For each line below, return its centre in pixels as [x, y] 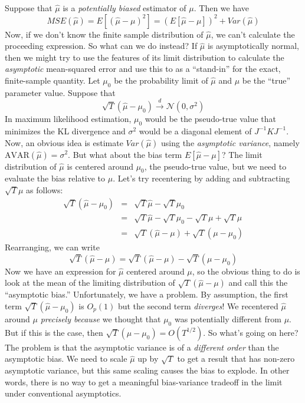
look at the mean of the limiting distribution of [90, 283]
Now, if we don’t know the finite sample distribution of [104, 34]
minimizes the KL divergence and [65, 131]
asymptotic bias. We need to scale [66, 359]
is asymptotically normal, [253, 46]
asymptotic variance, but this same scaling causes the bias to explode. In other [147, 370]
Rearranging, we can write [52, 247]
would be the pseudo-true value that [211, 119]
